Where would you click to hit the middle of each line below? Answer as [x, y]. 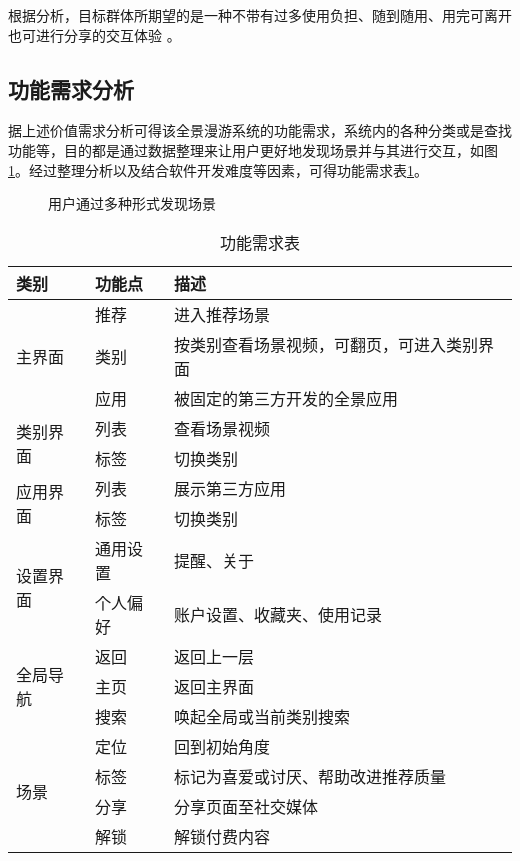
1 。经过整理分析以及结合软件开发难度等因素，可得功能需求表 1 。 [218, 169]
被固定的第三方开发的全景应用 [286, 398]
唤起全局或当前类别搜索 [262, 716]
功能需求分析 [71, 88]
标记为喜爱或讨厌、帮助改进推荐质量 [310, 776]
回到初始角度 [222, 746]
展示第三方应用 [230, 488]
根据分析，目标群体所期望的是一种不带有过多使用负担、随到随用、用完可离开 [260, 15]
